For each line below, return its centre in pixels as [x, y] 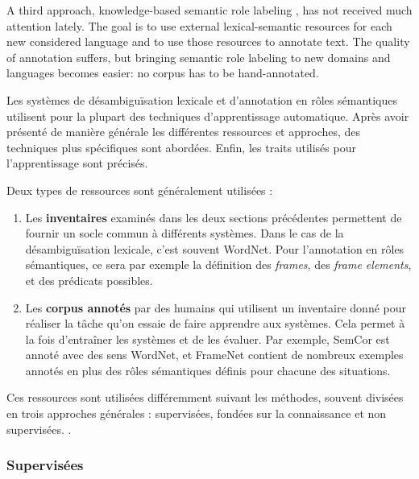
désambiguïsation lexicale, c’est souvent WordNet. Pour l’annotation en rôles [215, 248]
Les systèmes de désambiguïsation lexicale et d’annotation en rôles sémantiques [202, 99]
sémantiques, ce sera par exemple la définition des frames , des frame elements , [218, 264]
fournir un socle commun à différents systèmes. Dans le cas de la [185, 233]
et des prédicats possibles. [89, 280]
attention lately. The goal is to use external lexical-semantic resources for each [199, 25]
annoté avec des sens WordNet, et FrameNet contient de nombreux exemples [214, 355]
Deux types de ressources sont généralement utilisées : [140, 190]
